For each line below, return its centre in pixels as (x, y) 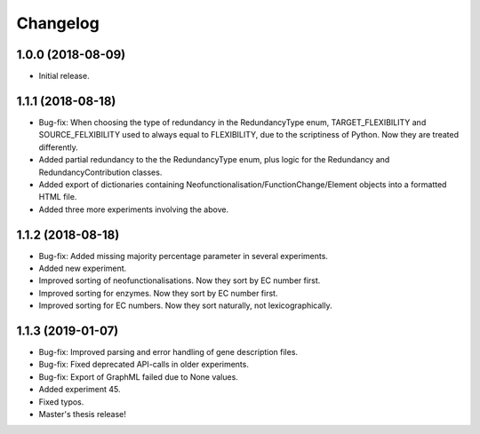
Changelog (58, 23)
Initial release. (64, 76)
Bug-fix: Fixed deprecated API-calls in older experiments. (144, 365)
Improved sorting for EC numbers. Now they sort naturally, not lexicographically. (185, 305)
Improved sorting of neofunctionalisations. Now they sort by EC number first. (180, 280)
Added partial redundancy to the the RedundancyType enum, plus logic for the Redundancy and (214, 160)
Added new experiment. (83, 268)
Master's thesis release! (82, 414)
